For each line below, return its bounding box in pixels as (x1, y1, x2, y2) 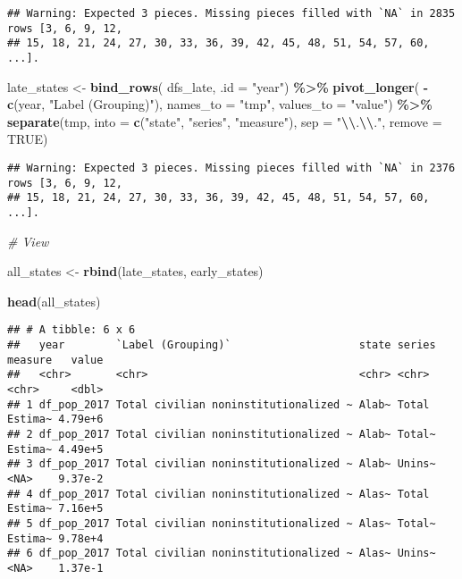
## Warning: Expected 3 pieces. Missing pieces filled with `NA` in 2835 (7, 7, 456, 20)
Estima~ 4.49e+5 (7, 442, 104, 456)
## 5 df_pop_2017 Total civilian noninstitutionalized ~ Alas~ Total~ (7, 516, 436, 530)
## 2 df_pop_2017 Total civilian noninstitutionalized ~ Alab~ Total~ (7, 428, 436, 441)
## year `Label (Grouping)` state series (7, 339, 436, 352)
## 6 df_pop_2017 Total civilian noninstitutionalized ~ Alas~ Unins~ (7, 547, 436, 560)
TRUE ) (7, 130, 48, 148)
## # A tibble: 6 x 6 (7, 323, 136, 337)
